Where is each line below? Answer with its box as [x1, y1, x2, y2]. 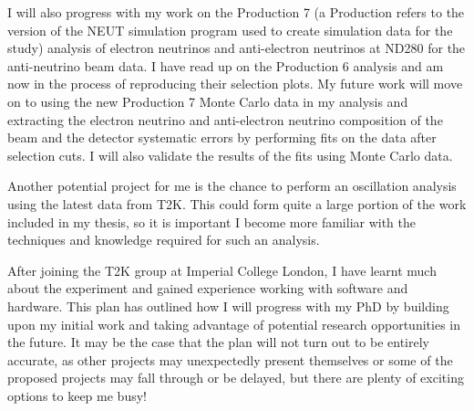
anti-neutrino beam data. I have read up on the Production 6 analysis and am [7, 56, 444, 75]
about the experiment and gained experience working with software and [7, 279, 408, 298]
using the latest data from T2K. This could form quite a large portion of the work [7, 194, 467, 213]
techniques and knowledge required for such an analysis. [7, 230, 320, 249]
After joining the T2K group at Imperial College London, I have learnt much [7, 260, 437, 279]
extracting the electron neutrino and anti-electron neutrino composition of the [7, 110, 443, 129]
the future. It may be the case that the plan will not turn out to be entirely [7, 332, 429, 352]
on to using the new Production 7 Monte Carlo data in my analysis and [7, 91, 408, 111]
